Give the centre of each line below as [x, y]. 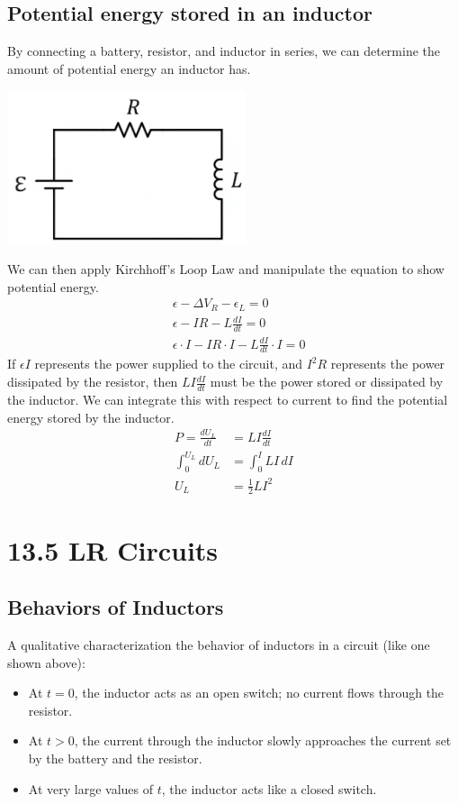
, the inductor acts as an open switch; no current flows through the [259, 693]
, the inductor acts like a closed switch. [269, 788]
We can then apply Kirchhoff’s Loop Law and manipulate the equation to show [226, 269]
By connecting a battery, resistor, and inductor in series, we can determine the [224, 51]
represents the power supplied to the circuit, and [169, 364]
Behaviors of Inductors [116, 607]
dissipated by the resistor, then [93, 382]
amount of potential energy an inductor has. [129, 68]
